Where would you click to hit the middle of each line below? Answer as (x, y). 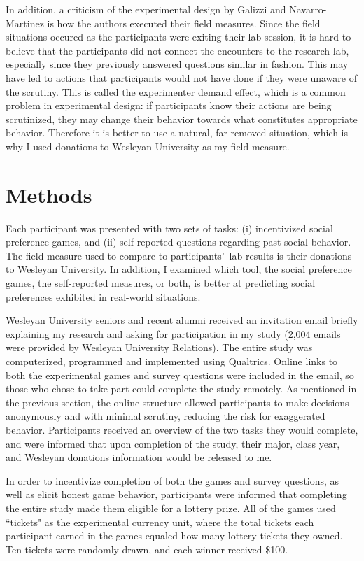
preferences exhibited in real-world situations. (103, 296)
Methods (49, 194)
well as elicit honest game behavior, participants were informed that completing (176, 494)
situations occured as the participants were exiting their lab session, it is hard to (178, 37)
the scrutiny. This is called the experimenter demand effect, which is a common (176, 91)
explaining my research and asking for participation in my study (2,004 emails (173, 333)
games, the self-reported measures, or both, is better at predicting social (161, 283)
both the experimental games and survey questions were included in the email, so (180, 375)
